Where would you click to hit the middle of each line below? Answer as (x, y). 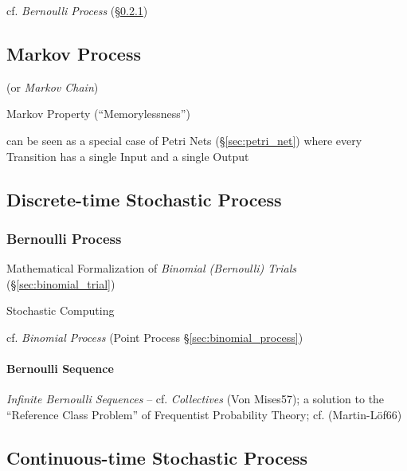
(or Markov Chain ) (53, 86)
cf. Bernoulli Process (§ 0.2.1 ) (77, 10)
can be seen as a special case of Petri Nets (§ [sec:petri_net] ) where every (184, 140)
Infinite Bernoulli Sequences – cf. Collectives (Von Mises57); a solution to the (196, 399)
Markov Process (74, 53)
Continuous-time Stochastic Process (157, 457)
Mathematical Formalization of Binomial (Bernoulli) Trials (151, 268)
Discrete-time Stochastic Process (144, 199)
